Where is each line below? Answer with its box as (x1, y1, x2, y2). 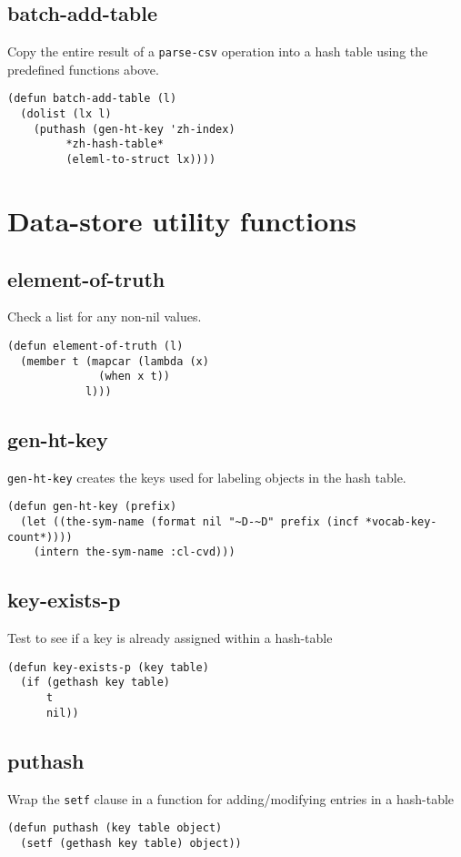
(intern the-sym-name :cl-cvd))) (33, 546, 236, 559)
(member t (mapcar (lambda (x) (20, 354, 209, 368)
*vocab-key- (365, 515, 437, 529)
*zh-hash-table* (65, 138, 164, 151)
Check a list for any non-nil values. (7, 307, 202, 326)
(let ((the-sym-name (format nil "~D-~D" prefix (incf (20, 515, 359, 529)
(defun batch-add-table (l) (7, 92, 177, 106)
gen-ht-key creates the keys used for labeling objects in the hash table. (7, 467, 406, 486)
